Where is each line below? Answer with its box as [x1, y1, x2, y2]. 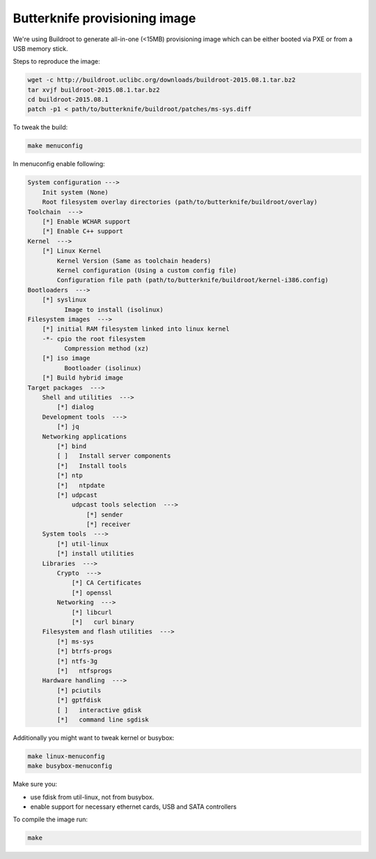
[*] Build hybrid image [42, 374, 123, 382]
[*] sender [86, 510, 123, 518]
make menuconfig [27, 142, 84, 150]
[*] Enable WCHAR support [42, 217, 131, 225]
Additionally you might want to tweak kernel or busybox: [13, 733, 175, 742]
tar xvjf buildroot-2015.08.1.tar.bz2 [27, 86, 160, 94]
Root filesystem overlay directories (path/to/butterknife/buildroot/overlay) [42, 198, 318, 206]
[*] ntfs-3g [56, 657, 97, 665]
